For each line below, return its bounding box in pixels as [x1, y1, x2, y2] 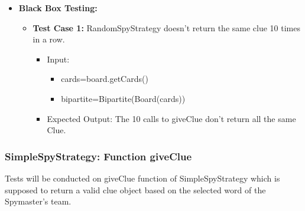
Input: [47, 52, 70, 65]
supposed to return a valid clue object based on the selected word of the [5, 183, 266, 196]
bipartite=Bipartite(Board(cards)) [61, 92, 186, 104]
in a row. [33, 33, 65, 45]
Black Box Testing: [18, 2, 98, 14]
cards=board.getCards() [61, 72, 148, 85]
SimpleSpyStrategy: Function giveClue [5, 149, 192, 163]
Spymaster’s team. [5, 195, 72, 207]
